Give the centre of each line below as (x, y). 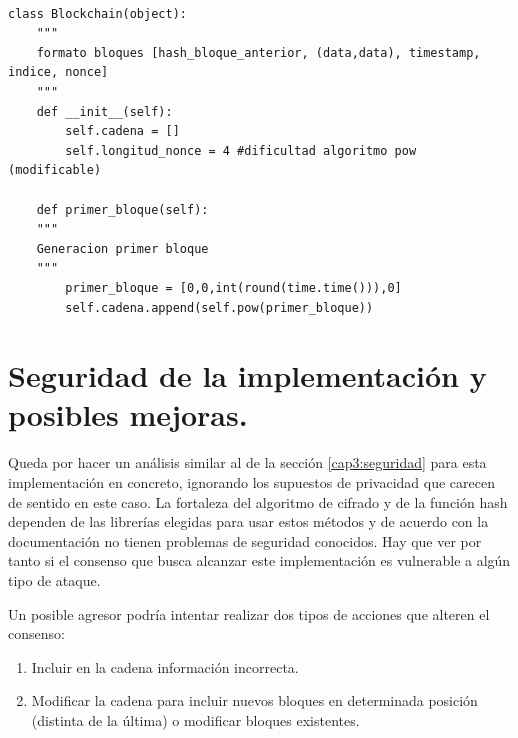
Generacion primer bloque (122, 248)
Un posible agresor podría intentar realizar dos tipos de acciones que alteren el (249, 613)
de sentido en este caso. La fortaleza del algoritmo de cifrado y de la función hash (258, 501)
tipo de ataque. (54, 579)
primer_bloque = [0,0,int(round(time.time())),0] (233, 287)
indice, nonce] (58, 72)
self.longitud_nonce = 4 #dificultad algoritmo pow (241, 150)
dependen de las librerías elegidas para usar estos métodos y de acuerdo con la (248, 521)
